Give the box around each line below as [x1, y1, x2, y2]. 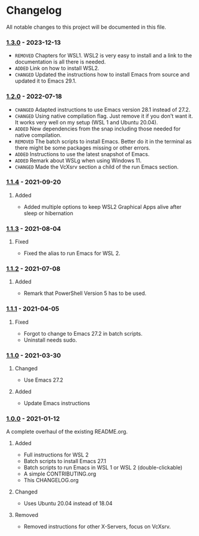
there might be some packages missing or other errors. [14, 144, 151, 151]
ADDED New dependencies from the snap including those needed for [14, 125, 181, 132]
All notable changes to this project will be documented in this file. [6, 23, 167, 31]
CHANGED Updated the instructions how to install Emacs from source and [14, 71, 189, 78]
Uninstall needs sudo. [23, 336, 77, 343]
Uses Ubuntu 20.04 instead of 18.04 [23, 500, 113, 507]
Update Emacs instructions [23, 400, 91, 407]
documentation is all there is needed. [14, 58, 106, 66]
